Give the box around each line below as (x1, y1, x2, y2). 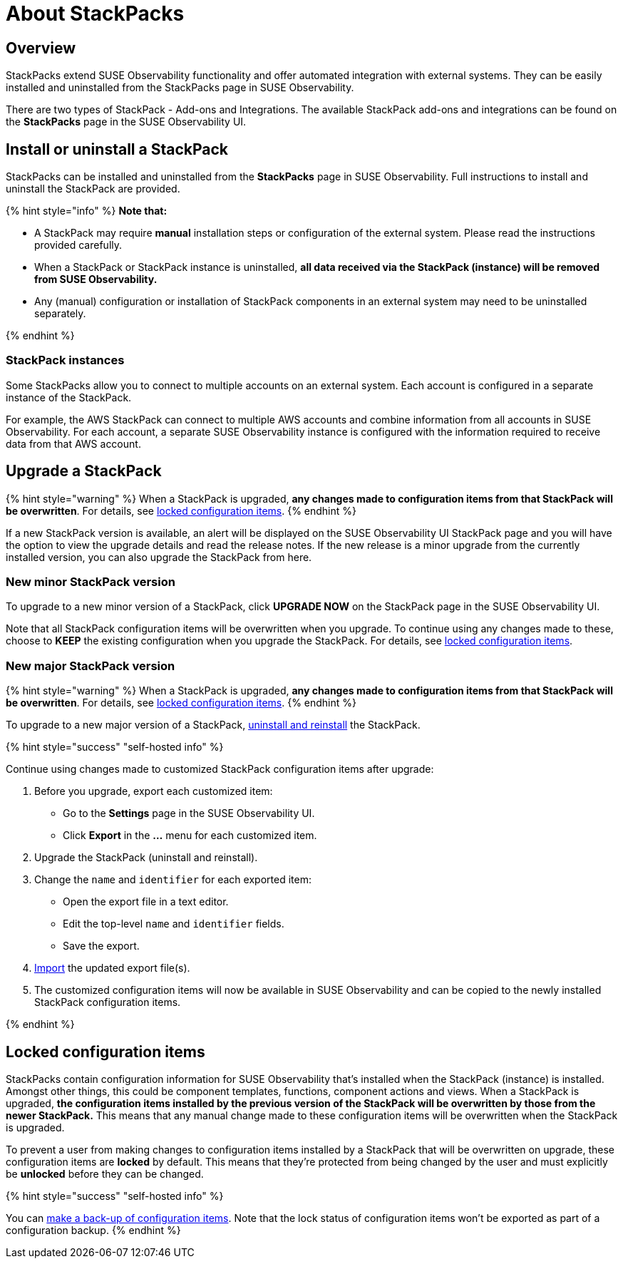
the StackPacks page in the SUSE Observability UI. (6, 115, 247, 128)
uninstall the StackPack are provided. (6, 183, 180, 195)
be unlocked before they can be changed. (6, 1167, 204, 1180)
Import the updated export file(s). (34, 962, 190, 975)
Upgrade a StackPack (6, 462, 162, 481)
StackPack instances (6, 353, 125, 368)
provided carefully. (34, 239, 123, 252)
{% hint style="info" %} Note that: (6, 205, 168, 217)
